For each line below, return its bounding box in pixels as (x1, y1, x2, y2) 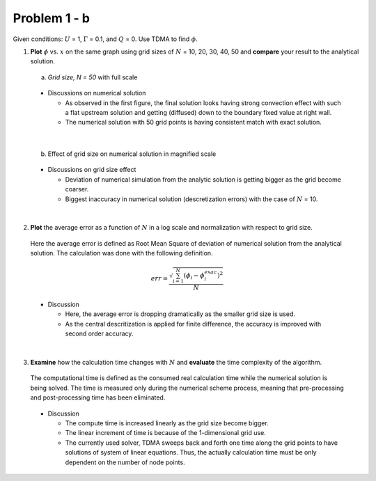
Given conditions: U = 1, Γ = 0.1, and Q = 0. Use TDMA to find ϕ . (13, 35, 198, 43)
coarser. (65, 185, 89, 194)
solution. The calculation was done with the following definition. (30, 249, 213, 258)
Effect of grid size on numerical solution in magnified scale (47, 150, 217, 158)
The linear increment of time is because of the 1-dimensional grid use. (65, 429, 266, 437)
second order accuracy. (65, 329, 134, 338)
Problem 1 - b (13, 10, 91, 26)
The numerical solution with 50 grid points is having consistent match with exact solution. (65, 118, 322, 127)
